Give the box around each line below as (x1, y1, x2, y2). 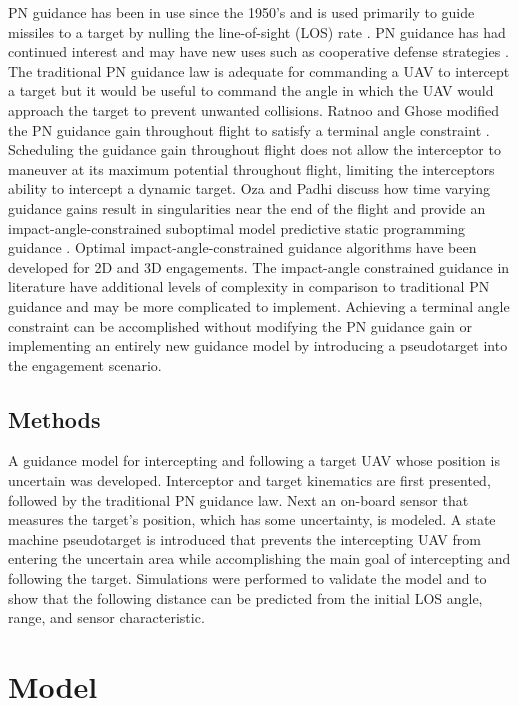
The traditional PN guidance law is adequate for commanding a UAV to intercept (8, 60, 510, 81)
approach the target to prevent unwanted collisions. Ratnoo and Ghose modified (8, 99, 500, 120)
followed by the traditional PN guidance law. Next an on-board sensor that (8, 489, 469, 510)
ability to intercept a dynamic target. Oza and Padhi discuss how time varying (8, 178, 490, 199)
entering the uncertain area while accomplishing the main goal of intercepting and (8, 548, 511, 569)
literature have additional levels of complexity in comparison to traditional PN (8, 276, 490, 297)
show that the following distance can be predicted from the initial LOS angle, (8, 587, 483, 608)
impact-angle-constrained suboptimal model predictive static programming (8, 217, 465, 238)
